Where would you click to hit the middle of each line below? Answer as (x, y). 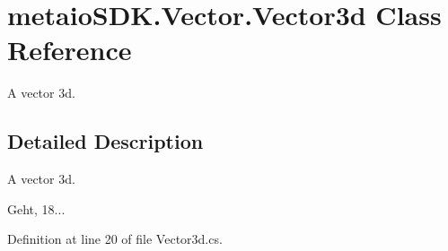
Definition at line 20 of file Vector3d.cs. (115, 239)
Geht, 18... (36, 208)
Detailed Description (105, 141)
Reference (70, 50)
